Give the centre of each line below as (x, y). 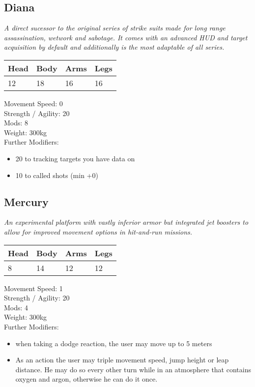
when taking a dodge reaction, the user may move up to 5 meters (114, 343)
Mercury (26, 201)
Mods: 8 (16, 123)
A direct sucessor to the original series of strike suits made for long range (115, 28)
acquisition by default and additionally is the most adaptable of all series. (114, 47)
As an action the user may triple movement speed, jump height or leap (122, 360)
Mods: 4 (16, 307)
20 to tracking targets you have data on (75, 158)
